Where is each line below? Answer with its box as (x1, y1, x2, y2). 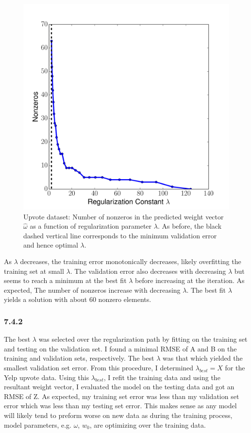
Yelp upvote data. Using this (4, 372, 89, 382)
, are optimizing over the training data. (89, 419, 206, 430)
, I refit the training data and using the (103, 372, 220, 382)
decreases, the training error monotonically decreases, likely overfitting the (20, 256, 241, 266)
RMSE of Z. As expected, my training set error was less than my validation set (4, 391, 239, 401)
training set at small (4, 266, 64, 276)
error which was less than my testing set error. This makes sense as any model (4, 400, 237, 411)
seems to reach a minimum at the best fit (4, 275, 127, 285)
